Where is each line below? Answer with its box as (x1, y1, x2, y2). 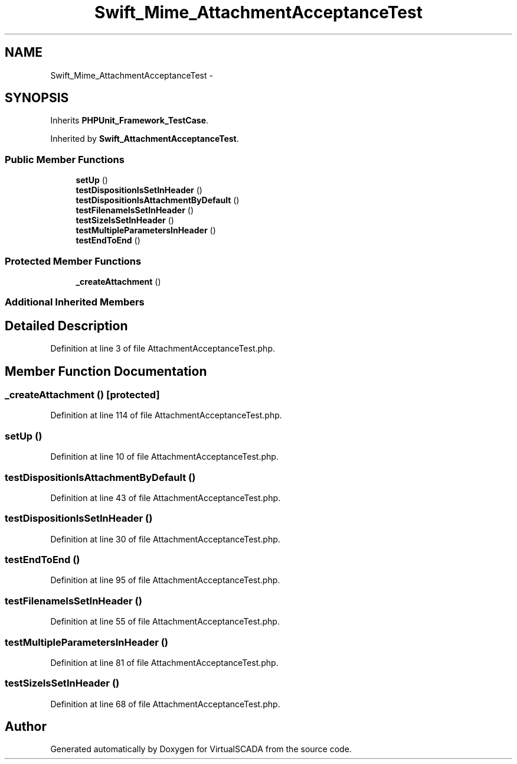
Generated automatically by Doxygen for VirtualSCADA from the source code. (50, 744, 352, 755)
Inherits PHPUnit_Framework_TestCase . (50, 115, 209, 126)
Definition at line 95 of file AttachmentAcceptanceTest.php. (50, 575, 280, 586)
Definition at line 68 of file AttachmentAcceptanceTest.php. (50, 698, 280, 709)
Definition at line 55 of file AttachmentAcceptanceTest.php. (50, 616, 280, 627)
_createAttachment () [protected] (5, 389, 160, 401)
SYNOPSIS (5, 90, 69, 106)
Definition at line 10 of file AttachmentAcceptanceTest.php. (50, 451, 279, 462)
